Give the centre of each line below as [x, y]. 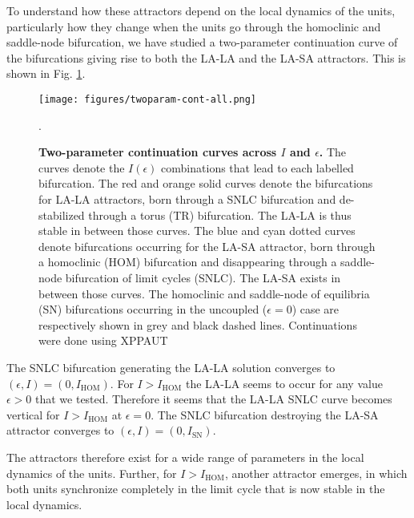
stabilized [62, 214]
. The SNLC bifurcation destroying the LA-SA [265, 414]
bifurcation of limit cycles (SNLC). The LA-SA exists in [203, 277]
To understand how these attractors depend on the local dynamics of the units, [201, 10]
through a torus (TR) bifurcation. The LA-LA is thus [220, 214]
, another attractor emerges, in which [316, 473]
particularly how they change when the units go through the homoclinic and [194, 26]
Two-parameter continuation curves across [158, 152]
